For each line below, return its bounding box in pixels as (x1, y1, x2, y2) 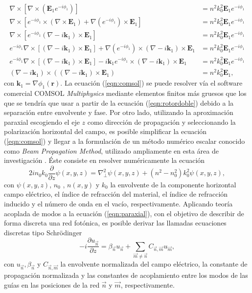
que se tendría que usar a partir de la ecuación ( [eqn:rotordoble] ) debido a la (4, 97, 234, 108)
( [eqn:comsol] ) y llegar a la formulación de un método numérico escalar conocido (4, 135, 245, 146)
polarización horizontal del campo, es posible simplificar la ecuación (4, 126, 207, 136)
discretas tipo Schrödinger (4, 227, 82, 237)
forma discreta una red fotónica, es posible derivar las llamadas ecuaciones (4, 218, 227, 228)
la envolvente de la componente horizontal (110, 179, 236, 189)
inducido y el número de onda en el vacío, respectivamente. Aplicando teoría (4, 198, 233, 208)
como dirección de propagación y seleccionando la (87, 116, 236, 127)
